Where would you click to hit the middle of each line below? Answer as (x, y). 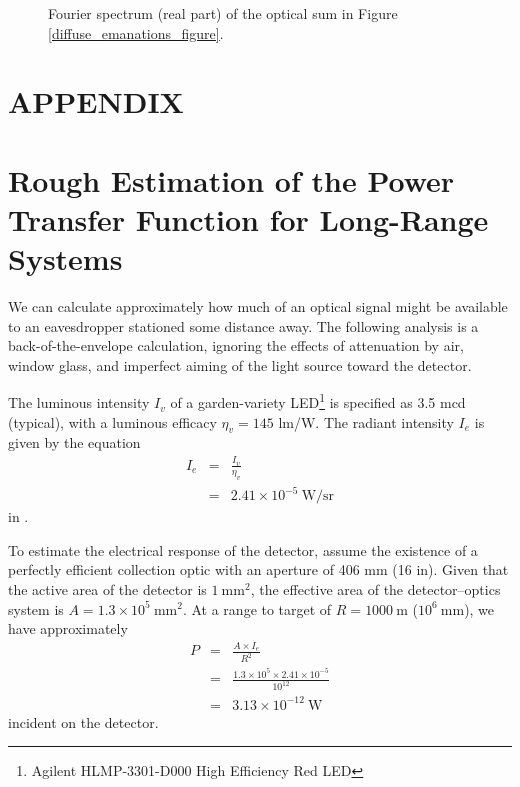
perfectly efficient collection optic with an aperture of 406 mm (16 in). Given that (258, 569)
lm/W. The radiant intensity (366, 421)
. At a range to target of (257, 608)
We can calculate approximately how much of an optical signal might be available (258, 306)
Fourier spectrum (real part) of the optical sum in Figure (223, 13)
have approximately (68, 628)
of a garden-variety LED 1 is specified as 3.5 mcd (318, 401)
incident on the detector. (83, 721)
